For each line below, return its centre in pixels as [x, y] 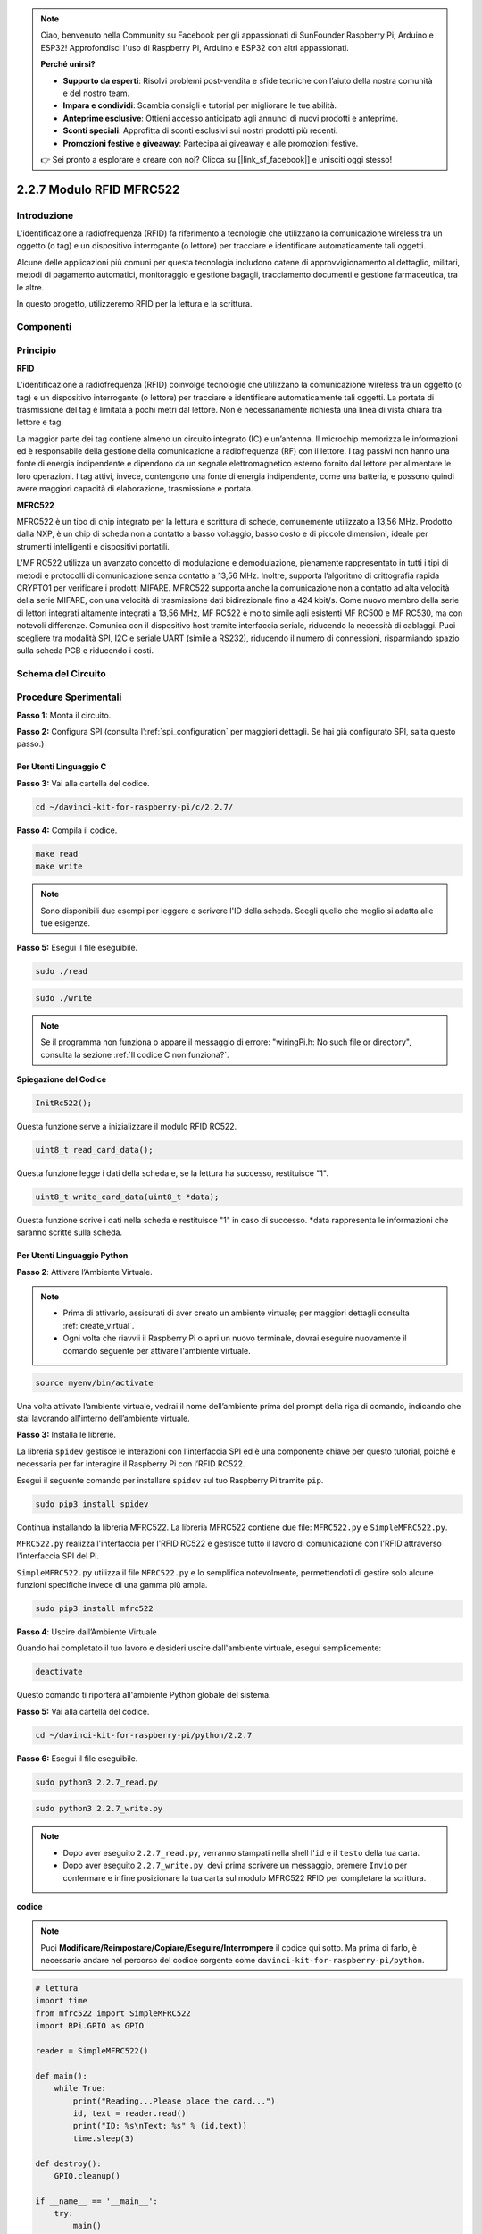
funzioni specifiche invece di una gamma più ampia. [112, 1585]
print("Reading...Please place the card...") [174, 2101]
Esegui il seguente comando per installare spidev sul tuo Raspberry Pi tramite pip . [170, 1480]
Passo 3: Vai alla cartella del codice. [83, 783]
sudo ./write [64, 998]
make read [57, 854]
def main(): [62, 2076]
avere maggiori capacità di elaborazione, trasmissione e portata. [135, 489]
